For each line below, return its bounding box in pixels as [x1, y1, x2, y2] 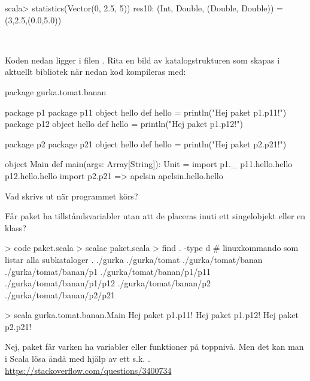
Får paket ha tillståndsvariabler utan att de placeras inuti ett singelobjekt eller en [5, 210, 306, 222]
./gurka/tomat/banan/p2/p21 [5, 288, 116, 301]
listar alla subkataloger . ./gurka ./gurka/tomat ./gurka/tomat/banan [5, 253, 263, 265]
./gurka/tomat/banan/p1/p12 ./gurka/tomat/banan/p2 [5, 277, 211, 289]
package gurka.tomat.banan [5, 85, 107, 98]
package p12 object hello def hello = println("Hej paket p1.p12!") [5, 117, 243, 130]
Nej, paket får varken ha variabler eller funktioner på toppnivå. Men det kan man [5, 340, 304, 353]
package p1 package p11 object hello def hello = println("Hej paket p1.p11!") [5, 105, 287, 118]
